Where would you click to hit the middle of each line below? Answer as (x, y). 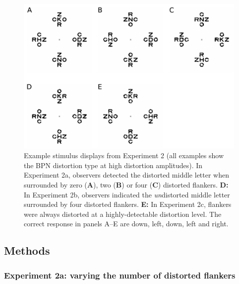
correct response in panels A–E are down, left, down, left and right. (126, 224)
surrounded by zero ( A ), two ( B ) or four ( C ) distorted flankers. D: (126, 185)
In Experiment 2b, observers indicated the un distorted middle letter (127, 194)
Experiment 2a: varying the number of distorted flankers (120, 275)
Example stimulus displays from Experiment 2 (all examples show (124, 155)
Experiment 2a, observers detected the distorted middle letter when (126, 175)
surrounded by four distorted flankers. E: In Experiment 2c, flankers (128, 204)
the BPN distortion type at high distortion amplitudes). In (113, 165)
